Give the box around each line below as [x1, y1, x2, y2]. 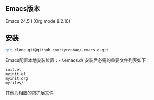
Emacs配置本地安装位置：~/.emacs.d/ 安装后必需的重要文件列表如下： [5, 57, 150, 63]
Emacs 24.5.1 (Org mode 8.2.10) [5, 18, 71, 24]
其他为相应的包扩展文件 [5, 89, 54, 96]
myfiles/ [5, 80, 24, 85]
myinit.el [5, 71, 26, 76]
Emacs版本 [5, 4, 40, 13]
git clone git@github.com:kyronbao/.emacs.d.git [5, 47, 109, 52]
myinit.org [5, 76, 28, 81]
